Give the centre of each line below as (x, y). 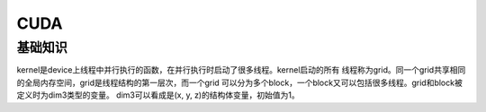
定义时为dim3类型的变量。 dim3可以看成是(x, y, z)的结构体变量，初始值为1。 (158, 95)
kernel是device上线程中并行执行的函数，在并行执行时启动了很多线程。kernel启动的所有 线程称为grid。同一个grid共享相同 (241, 70)
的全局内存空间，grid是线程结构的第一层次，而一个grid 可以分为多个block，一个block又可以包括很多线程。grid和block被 (239, 82)
